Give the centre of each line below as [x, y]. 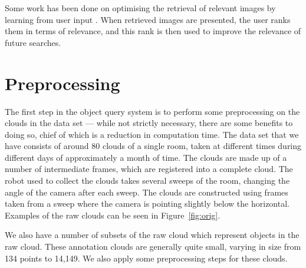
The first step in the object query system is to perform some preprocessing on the [152, 111]
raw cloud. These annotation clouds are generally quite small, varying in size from [153, 247]
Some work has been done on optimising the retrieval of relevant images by [140, 8]
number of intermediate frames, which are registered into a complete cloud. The [149, 169]
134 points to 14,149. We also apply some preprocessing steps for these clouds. [146, 258]
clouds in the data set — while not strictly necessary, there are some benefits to [149, 123]
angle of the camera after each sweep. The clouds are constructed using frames [147, 192]
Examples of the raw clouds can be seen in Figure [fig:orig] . [113, 215]
